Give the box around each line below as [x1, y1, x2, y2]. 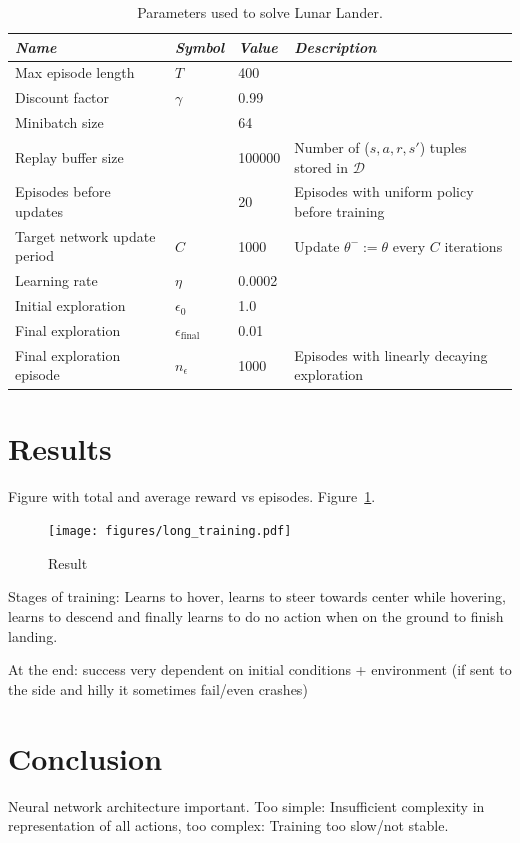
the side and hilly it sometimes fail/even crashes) [8, 678, 308, 699]
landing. [8, 625, 58, 646]
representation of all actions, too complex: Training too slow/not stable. [8, 815, 449, 836]
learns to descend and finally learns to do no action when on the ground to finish [8, 606, 504, 627]
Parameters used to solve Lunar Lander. [137, 2, 383, 22]
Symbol [175, 36, 225, 57]
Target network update [15, 225, 156, 246]
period [15, 245, 54, 266]
